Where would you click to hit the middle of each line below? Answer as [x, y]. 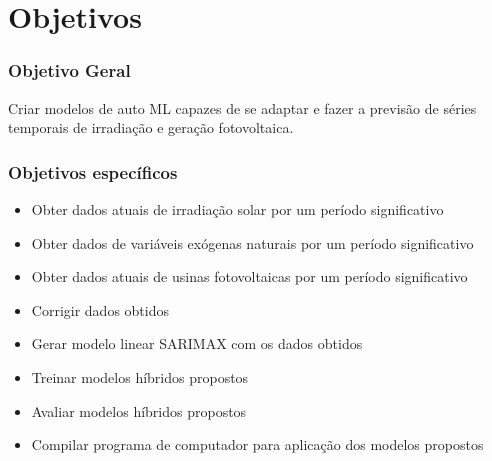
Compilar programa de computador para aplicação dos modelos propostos [257, 444]
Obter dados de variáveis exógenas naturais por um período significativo [252, 242]
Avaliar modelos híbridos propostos [139, 410]
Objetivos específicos [93, 171]
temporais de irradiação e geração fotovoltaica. [151, 127]
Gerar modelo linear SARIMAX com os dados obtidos [197, 343]
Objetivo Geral [69, 70]
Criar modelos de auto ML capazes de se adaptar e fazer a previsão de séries [242, 107]
